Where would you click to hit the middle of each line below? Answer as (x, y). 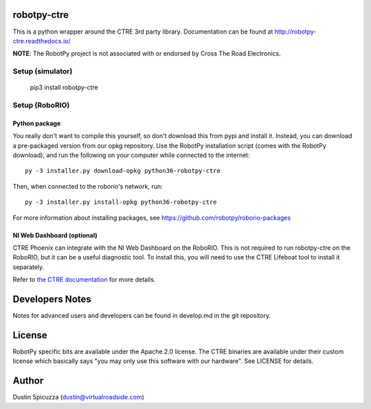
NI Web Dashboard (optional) (55, 235)
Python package (37, 123)
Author (28, 381)
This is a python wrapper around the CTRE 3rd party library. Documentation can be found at (143, 32)
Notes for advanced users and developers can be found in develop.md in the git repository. (142, 316)
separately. (29, 267)
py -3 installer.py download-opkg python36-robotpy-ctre (123, 171)
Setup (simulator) (43, 71)
